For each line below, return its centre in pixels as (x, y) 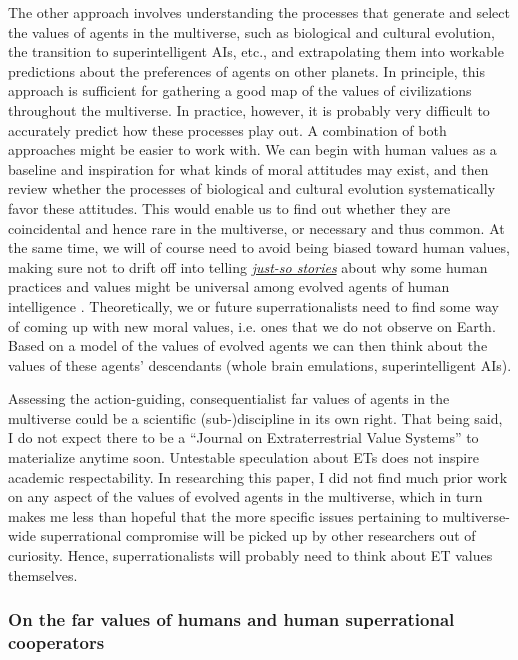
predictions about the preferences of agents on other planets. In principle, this (246, 70)
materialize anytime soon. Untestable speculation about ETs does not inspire (243, 457)
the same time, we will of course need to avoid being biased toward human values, (259, 247)
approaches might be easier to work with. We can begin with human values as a (252, 149)
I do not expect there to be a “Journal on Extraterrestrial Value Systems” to (243, 437)
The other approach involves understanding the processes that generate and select (259, 12)
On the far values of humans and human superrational (231, 619)
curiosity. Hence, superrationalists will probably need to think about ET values (250, 555)
